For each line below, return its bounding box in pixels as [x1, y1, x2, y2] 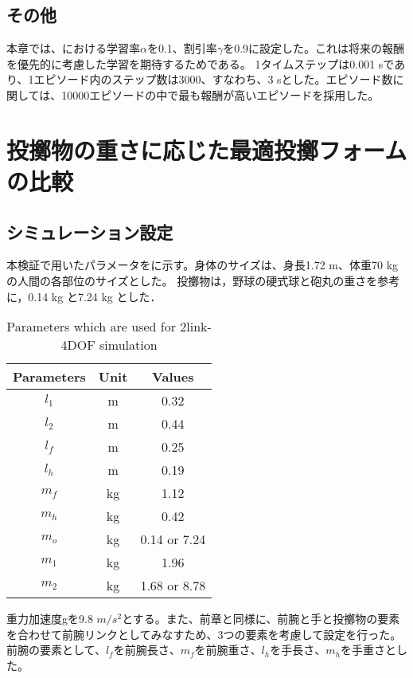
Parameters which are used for [6, 317, 176, 336]
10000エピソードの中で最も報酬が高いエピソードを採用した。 [61, 86, 380, 103]
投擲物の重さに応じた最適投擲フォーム [6, 133, 407, 166]
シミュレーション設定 [6, 219, 173, 244]
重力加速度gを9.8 [6, 610, 93, 627]
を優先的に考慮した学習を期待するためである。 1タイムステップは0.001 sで [6, 55, 395, 72]
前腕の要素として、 [6, 641, 106, 658]
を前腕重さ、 [194, 641, 262, 658]
